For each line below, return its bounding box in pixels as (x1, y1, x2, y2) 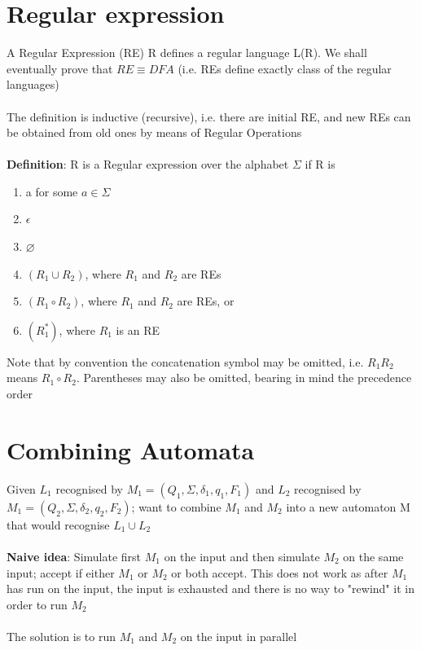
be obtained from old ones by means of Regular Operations (7, 124, 302, 141)
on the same (343, 547, 404, 564)
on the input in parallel (180, 627, 297, 644)
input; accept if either (7, 564, 115, 581)
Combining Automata (7, 433, 255, 466)
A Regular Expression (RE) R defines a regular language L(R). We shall (7, 44, 367, 61)
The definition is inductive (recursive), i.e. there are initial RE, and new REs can (7, 108, 411, 125)
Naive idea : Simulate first (7, 547, 142, 564)
